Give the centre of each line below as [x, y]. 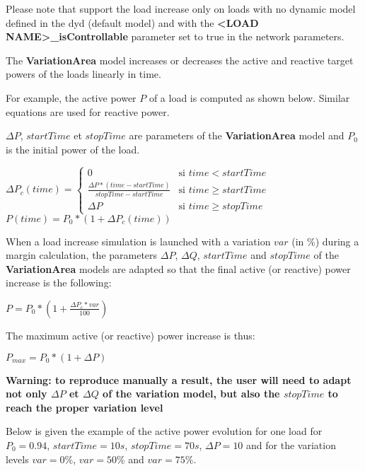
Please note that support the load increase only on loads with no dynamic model [181, 8]
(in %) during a [325, 241]
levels [17, 459]
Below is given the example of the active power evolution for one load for [164, 431]
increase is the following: [59, 283]
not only [27, 394]
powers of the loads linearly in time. [83, 74]
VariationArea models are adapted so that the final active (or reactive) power [178, 268]
